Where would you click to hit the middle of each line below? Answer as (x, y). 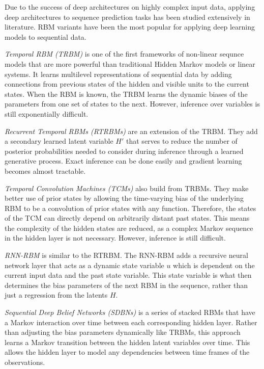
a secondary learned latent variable (59, 141)
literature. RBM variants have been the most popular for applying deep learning (130, 27)
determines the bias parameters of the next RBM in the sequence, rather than (126, 285)
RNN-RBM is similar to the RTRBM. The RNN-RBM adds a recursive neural (126, 255)
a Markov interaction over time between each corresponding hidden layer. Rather (131, 322)
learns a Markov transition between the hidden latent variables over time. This (127, 342)
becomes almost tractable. (45, 170)
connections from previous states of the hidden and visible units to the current (127, 84)
